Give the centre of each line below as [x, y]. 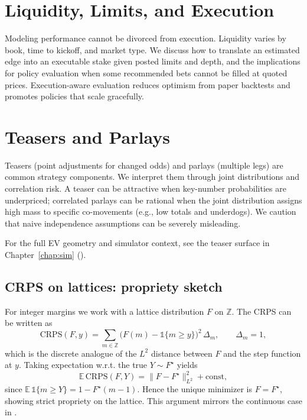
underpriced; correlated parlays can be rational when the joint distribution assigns [153, 200]
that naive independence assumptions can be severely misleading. [123, 223]
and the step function [262, 353]
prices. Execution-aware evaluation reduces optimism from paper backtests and [148, 84]
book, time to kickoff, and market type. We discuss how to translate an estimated [152, 49]
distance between [182, 353]
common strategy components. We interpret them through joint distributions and [152, 177]
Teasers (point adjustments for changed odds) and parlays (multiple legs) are [144, 165]
